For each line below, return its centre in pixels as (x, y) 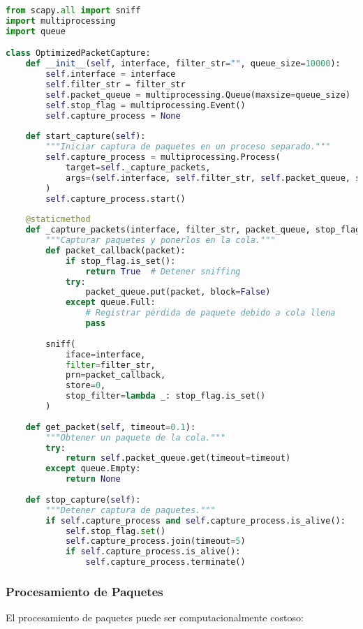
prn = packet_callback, (116, 375)
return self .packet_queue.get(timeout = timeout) (178, 458)
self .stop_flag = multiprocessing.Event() (146, 105)
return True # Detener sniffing (163, 271)
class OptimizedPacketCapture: (78, 53)
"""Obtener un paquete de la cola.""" (135, 437)
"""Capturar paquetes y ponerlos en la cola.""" (161, 240)
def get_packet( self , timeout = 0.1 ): (111, 427)
